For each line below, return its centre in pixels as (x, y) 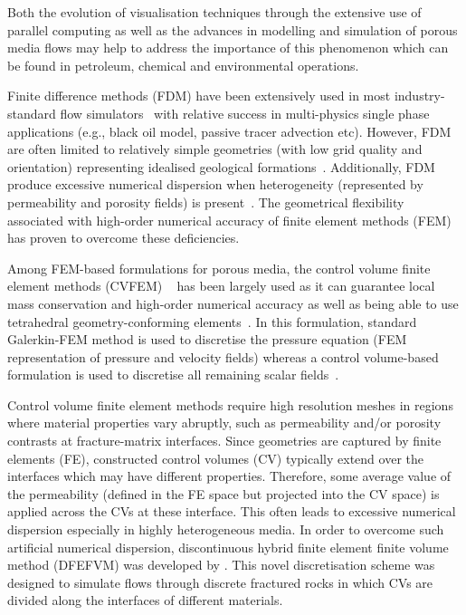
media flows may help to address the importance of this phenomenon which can (228, 48)
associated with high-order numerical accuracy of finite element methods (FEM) (229, 220)
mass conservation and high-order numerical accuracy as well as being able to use (233, 303)
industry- (419, 96)
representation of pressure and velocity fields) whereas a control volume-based (223, 356)
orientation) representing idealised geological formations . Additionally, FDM (221, 166)
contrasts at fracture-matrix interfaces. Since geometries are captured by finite (224, 441)
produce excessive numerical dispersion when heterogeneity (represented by (215, 184)
